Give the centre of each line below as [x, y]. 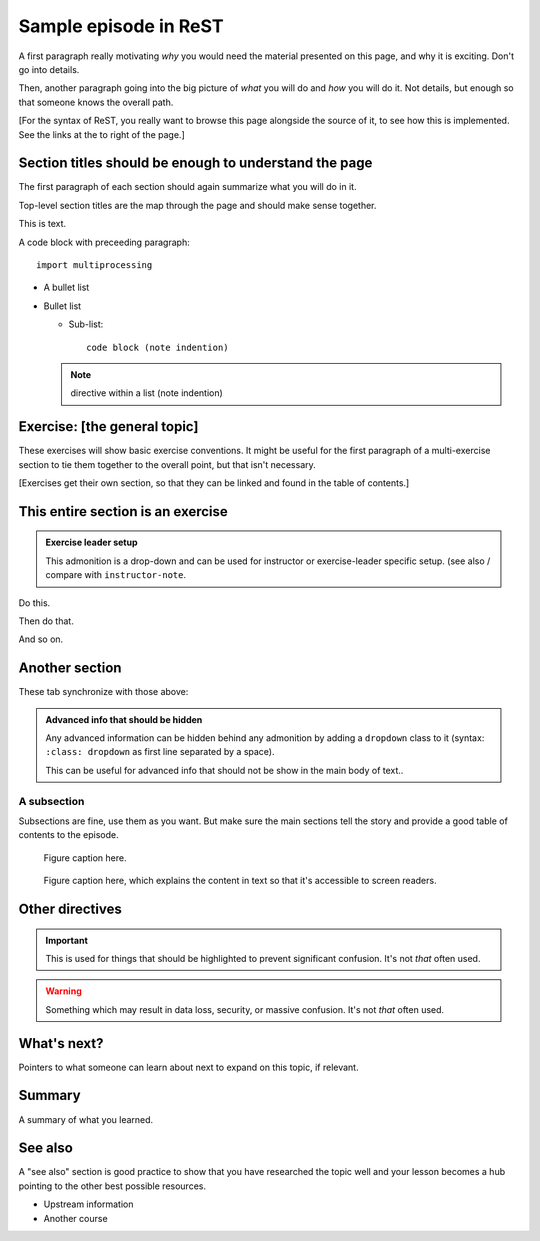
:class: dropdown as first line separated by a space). [160, 752]
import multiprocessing [94, 264]
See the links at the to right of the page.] [101, 134]
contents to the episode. [68, 835]
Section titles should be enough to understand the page [195, 163]
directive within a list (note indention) [147, 393]
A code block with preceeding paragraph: [104, 242]
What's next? [61, 1043]
